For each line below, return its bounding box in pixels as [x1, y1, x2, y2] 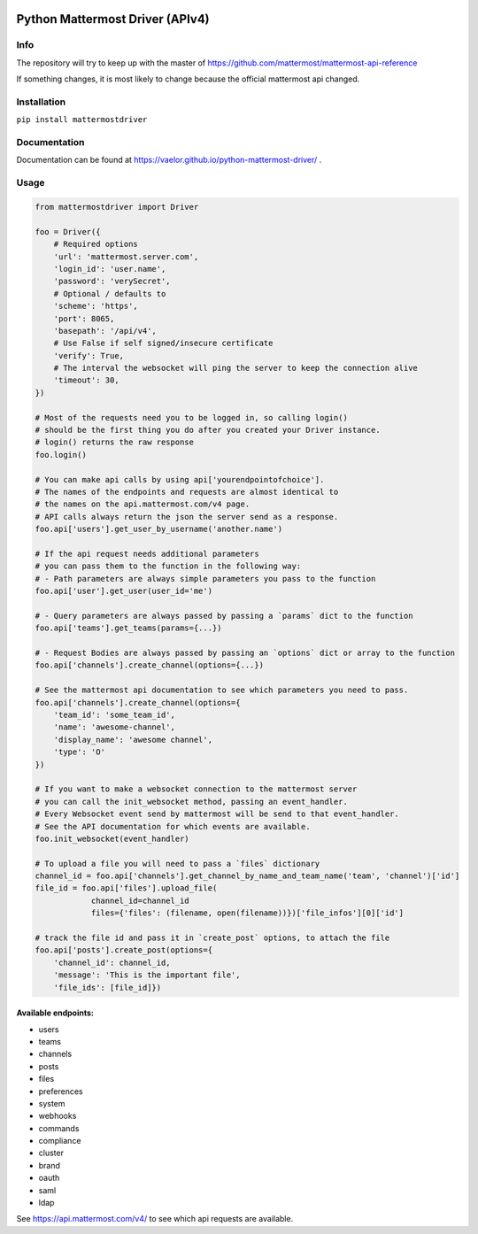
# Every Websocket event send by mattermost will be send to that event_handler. [35, 809, 400, 819]
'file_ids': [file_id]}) [53, 983, 162, 992]
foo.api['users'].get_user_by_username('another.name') [35, 524, 283, 535]
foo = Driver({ [35, 227, 101, 236]
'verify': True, [53, 351, 124, 360]
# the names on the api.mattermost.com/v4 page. [35, 499, 251, 509]
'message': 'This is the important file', [53, 970, 241, 980]
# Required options [53, 239, 139, 250]
